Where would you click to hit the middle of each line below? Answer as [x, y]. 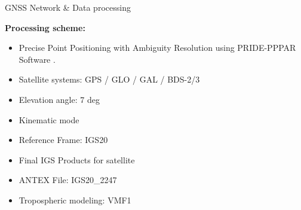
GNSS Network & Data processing [68, 7]
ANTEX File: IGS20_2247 [68, 180]
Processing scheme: [45, 27]
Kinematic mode [49, 119]
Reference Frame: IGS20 [63, 140]
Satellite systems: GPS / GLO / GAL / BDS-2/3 [109, 79]
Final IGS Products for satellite [77, 159]
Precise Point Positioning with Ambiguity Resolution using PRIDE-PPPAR [157, 48]
